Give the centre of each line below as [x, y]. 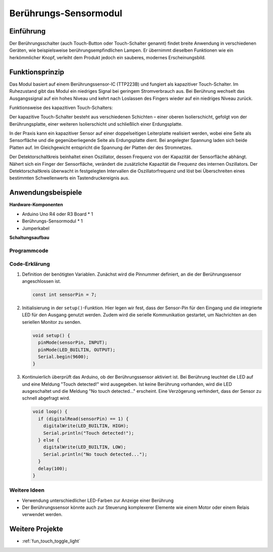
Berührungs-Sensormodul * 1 [52, 221]
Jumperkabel [36, 228]
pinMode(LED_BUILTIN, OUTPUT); [77, 349]
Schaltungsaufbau [29, 237]
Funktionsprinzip [37, 72]
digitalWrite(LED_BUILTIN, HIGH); [86, 426]
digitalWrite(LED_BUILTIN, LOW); [85, 447]
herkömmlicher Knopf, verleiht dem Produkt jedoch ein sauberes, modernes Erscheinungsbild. [107, 57]
